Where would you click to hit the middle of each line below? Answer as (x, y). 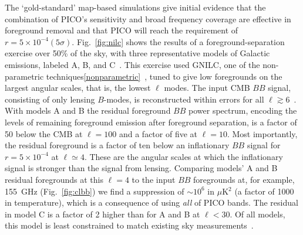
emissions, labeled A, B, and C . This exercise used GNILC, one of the (132, 64)
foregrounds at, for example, (244, 179)
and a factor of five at (158, 133)
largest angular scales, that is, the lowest (78, 88)
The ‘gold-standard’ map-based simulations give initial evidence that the (135, 7)
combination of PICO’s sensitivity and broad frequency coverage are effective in (148, 18)
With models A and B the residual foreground (88, 110)
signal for (264, 145)
